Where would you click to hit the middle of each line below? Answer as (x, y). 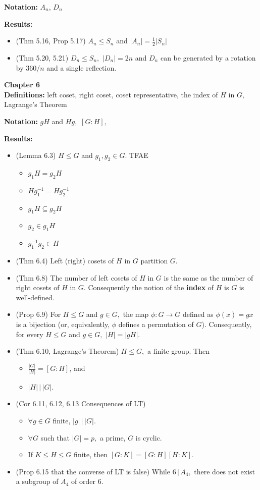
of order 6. (87, 481)
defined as (198, 314)
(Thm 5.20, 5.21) (42, 58)
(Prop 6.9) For (38, 314)
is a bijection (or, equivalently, (63, 324)
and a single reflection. (82, 67)
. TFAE (137, 155)
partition (154, 260)
